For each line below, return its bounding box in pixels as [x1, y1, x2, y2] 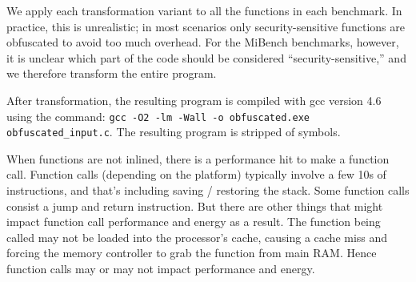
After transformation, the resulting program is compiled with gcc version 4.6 [6, 91, 382, 108]
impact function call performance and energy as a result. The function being [6, 213, 381, 230]
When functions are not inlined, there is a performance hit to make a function [6, 150, 390, 167]
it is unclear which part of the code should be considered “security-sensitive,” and [6, 49, 406, 66]
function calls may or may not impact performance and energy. [6, 260, 315, 277]
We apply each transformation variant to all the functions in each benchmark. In [6, 2, 402, 18]
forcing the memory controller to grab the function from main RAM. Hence [6, 244, 377, 261]
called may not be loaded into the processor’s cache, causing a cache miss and [6, 228, 388, 245]
